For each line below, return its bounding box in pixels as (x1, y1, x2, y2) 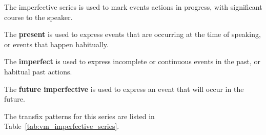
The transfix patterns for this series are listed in (4, 110, 155, 121)
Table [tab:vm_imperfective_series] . (4, 121, 119, 131)
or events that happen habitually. (4, 38, 109, 49)
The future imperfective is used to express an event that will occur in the (4, 83, 244, 94)
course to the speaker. (4, 11, 73, 22)
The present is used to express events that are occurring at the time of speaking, (4, 29, 261, 40)
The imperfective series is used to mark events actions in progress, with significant (4, 2, 262, 12)
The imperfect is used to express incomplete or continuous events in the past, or (4, 56, 261, 67)
